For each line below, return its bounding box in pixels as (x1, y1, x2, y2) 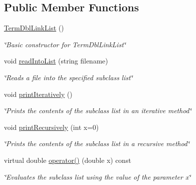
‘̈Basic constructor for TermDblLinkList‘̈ (4, 39, 126, 49)
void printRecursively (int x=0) (4, 122, 99, 132)
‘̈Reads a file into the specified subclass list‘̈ (4, 72, 133, 82)
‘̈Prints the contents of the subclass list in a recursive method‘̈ (4, 138, 190, 149)
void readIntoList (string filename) (4, 56, 108, 66)
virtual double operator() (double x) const (4, 154, 131, 165)
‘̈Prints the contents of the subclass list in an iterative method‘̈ (4, 105, 192, 116)
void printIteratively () (4, 89, 72, 99)
